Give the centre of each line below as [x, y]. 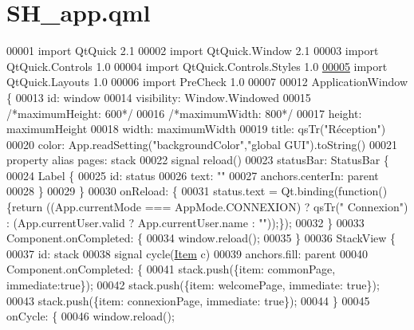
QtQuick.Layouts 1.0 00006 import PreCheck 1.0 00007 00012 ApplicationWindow [207, 82]
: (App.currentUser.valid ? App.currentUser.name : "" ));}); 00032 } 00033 [185, 222]
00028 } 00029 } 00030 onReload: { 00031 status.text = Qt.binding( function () [197, 191]
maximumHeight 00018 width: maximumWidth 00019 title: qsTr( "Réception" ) [196, 129]
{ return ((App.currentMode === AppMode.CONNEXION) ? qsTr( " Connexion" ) [207, 207]
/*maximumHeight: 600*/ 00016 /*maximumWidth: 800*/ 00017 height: [184, 113]
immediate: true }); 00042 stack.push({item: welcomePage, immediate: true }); [193, 285]
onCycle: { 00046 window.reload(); [91, 316]
